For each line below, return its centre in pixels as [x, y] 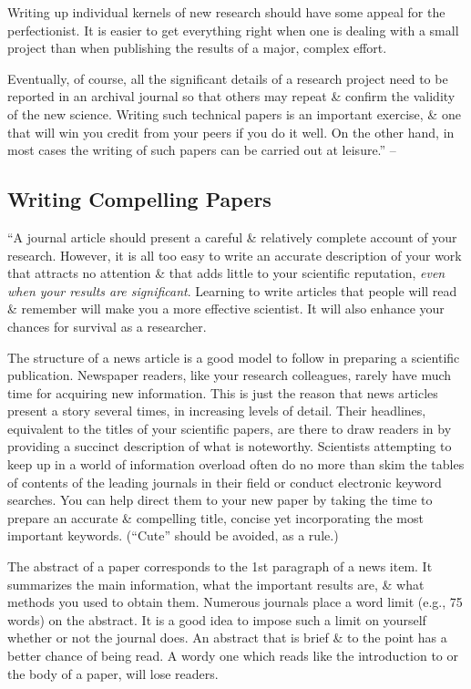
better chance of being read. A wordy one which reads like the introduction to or [233, 656]
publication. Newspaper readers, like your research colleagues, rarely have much [230, 375]
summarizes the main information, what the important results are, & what [216, 584]
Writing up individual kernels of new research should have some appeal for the [226, 12]
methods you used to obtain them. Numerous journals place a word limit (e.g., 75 [235, 602]
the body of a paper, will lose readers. [113, 673]
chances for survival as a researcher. [107, 326]
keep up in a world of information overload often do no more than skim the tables [236, 464]
